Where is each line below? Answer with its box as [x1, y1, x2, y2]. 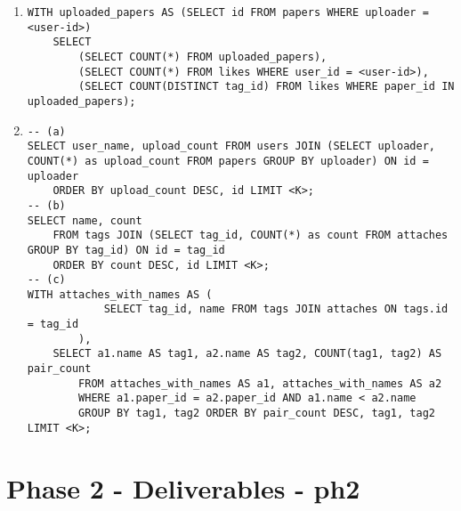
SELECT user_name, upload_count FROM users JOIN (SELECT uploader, [27, 140, 435, 153]
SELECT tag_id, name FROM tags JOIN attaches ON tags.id [103, 303, 449, 316]
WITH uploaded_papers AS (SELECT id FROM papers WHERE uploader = [27, 6, 429, 19]
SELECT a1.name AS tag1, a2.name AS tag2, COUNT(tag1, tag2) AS [53, 347, 442, 361]
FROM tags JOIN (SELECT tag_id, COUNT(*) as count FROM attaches [53, 229, 449, 242]
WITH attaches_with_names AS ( [27, 288, 213, 301]
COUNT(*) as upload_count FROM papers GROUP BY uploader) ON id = [27, 154, 429, 167]
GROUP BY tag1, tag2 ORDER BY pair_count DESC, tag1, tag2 [78, 407, 435, 420]
